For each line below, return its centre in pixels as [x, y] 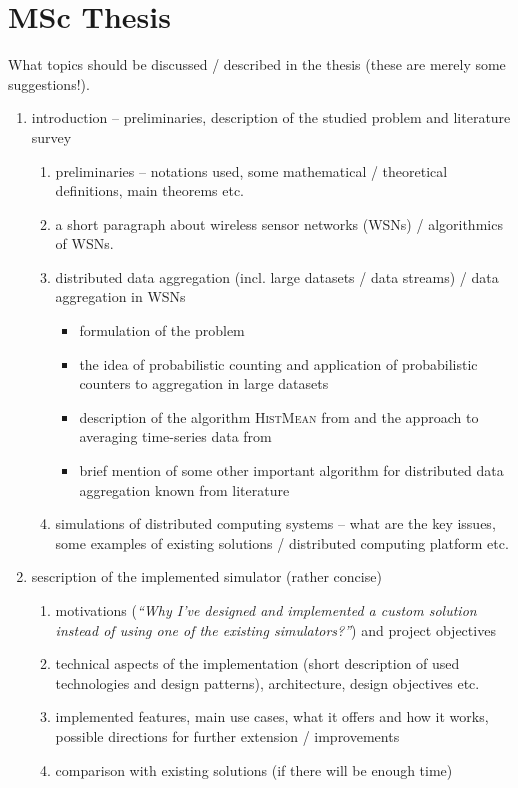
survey [51, 136]
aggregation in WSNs [120, 296]
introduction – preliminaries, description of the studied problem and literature [271, 117]
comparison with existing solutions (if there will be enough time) [254, 769]
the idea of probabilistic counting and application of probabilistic [278, 363]
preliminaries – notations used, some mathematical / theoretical [251, 170]
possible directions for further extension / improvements [227, 735]
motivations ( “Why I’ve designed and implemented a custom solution [266, 610]
